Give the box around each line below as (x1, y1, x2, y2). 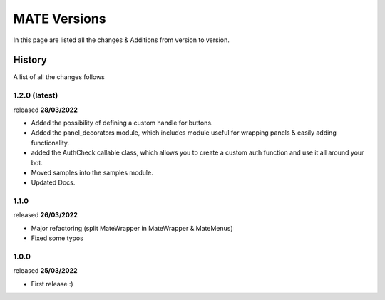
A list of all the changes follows (13, 73, 105, 81)
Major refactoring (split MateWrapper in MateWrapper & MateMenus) (31, 224, 233, 232)
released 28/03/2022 (13, 105, 78, 114)
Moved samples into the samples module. (31, 168, 153, 177)
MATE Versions (13, 11, 106, 26)
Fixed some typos (31, 234, 83, 242)
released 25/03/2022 (13, 267, 78, 275)
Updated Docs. (31, 178, 76, 187)
